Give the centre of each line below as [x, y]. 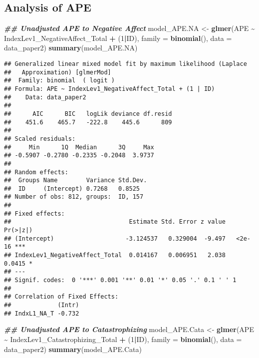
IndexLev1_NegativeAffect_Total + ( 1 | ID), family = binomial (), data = [118, 38]
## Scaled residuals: [40, 139]
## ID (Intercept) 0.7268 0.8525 [72, 188]
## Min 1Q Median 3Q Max [79, 147]
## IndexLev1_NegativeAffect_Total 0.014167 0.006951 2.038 [115, 255]
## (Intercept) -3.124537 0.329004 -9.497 [115, 238]
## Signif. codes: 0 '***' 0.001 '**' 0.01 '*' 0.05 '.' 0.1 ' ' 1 [120, 280]
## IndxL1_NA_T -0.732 [42, 313]
